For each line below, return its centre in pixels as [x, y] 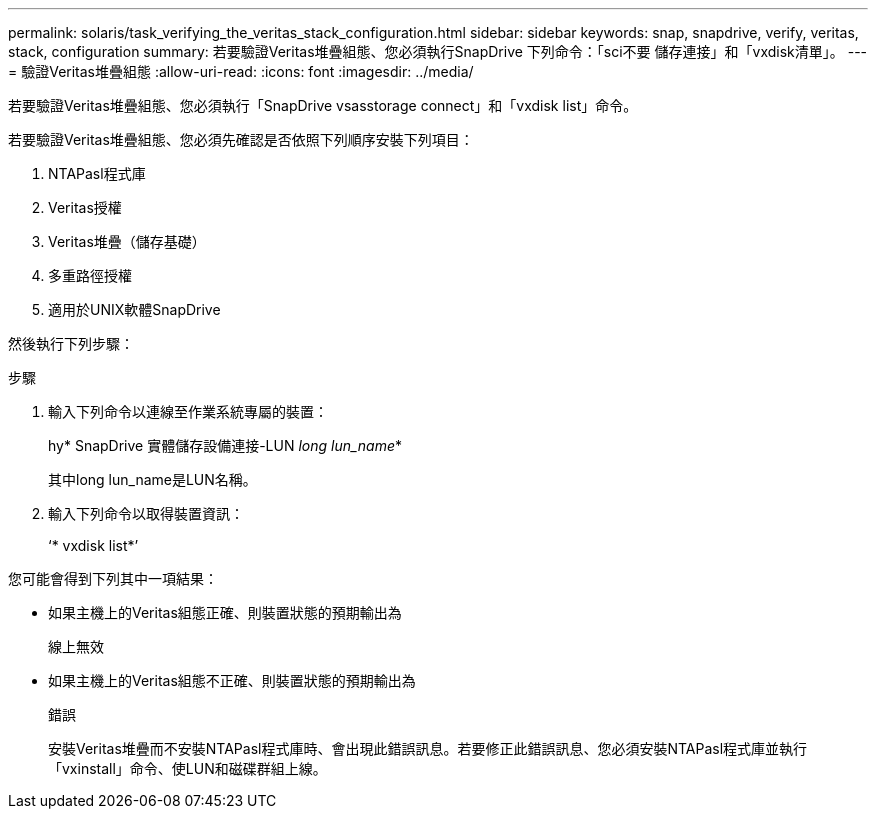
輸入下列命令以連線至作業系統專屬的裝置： [188, 411]
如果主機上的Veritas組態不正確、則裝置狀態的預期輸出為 [232, 680]
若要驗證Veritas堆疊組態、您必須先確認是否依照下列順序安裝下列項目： [241, 139]
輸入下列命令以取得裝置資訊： [146, 513]
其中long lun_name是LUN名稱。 [152, 479]
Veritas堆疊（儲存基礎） [127, 241]
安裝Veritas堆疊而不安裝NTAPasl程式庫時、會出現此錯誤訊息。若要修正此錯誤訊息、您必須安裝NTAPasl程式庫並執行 [428, 748]
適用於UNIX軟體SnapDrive [134, 309]
